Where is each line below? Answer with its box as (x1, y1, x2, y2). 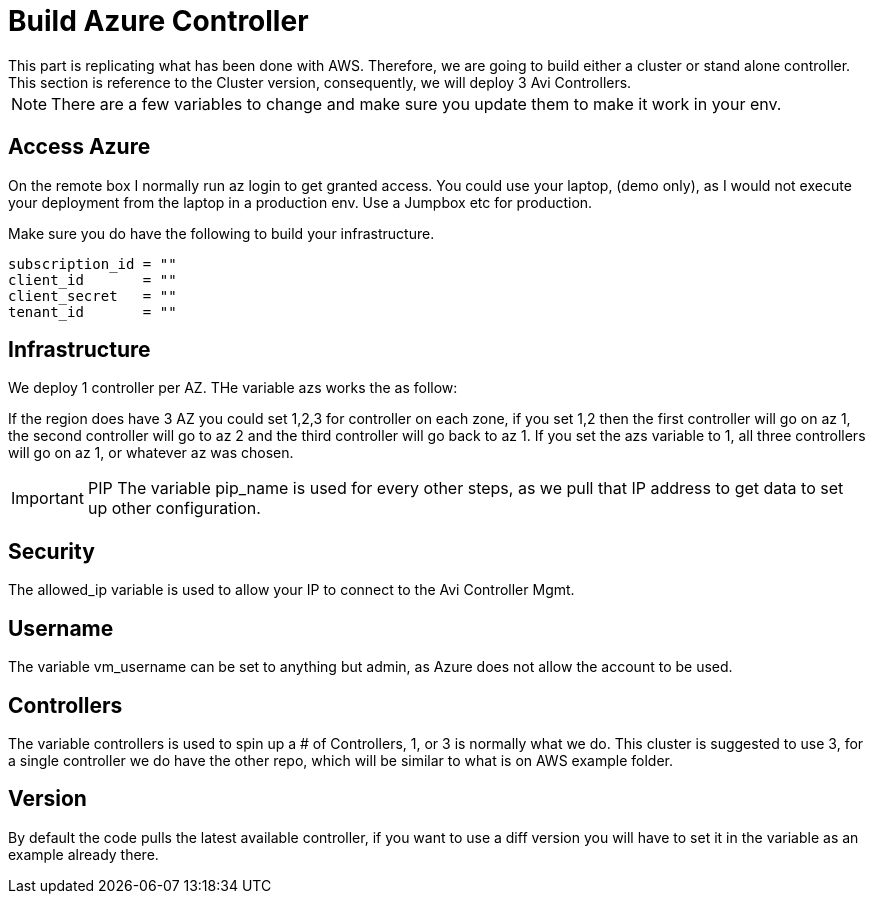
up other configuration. (87, 498, 261, 519)
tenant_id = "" (8, 303, 177, 320)
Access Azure (8, 134, 151, 160)
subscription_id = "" (8, 255, 177, 272)
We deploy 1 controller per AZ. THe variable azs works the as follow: (8, 379, 458, 397)
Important (11, 488, 84, 509)
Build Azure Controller (8, 4, 309, 38)
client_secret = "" (8, 287, 177, 304)
